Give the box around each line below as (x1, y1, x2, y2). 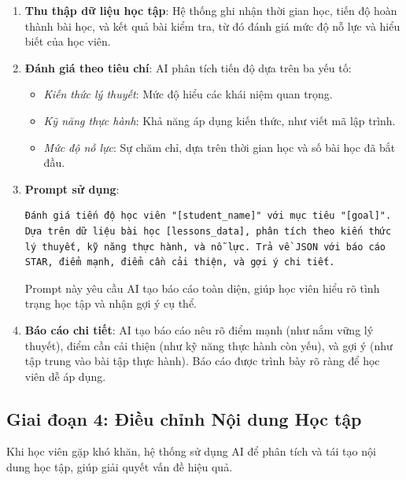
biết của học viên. (24, 33, 111, 50)
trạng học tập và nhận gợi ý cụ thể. (24, 295, 197, 312)
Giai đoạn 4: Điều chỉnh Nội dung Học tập (6, 406, 362, 430)
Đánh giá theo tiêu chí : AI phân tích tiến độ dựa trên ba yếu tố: (24, 59, 352, 76)
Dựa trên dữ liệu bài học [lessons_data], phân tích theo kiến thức (24, 225, 392, 237)
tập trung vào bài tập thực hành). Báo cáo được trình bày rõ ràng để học (24, 353, 380, 369)
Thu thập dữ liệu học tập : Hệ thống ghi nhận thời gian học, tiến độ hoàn (24, 2, 397, 18)
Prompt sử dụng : (24, 180, 120, 197)
